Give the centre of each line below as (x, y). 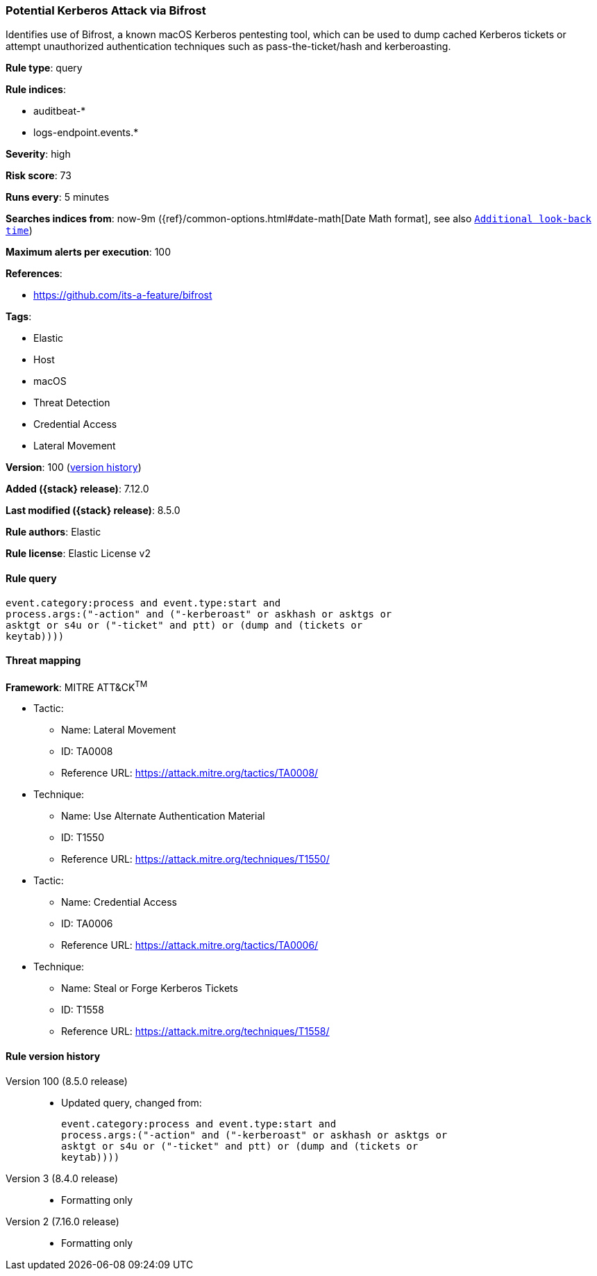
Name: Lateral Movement (119, 730)
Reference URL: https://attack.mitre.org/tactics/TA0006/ (190, 945)
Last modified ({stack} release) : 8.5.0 (93, 511)
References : (34, 274)
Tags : (19, 317)
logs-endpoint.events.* (86, 133)
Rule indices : (36, 90)
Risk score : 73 (39, 176)
